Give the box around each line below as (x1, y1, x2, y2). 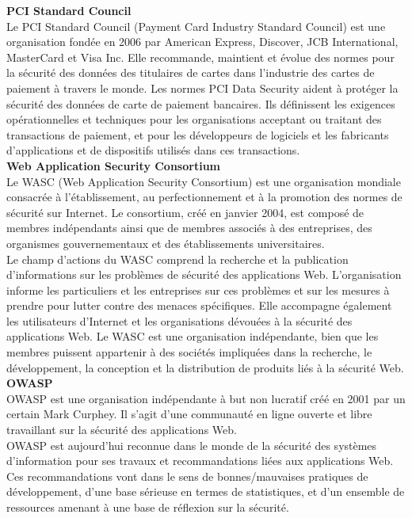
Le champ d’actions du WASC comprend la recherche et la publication (6, 250, 349, 267)
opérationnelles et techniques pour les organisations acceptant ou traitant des (6, 111, 382, 128)
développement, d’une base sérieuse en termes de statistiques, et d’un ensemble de (6, 483, 405, 500)
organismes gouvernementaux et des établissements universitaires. (6, 234, 325, 251)
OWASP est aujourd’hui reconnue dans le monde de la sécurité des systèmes (6, 436, 377, 453)
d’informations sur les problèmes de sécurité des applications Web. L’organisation (6, 266, 402, 283)
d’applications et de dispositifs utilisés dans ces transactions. (6, 142, 300, 158)
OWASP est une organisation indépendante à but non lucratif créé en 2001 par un (6, 390, 406, 406)
